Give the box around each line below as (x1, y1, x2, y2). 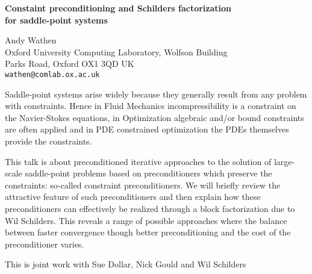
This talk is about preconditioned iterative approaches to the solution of (5, 155, 272, 167)
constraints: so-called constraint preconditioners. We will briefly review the (5, 178, 281, 191)
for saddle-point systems (5, 13, 108, 26)
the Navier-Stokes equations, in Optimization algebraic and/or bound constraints (5, 111, 304, 123)
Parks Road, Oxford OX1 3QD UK (5, 57, 134, 70)
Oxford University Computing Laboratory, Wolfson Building (5, 45, 228, 58)
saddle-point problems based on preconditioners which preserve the (25, 167, 272, 179)
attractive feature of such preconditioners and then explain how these (5, 190, 261, 203)
